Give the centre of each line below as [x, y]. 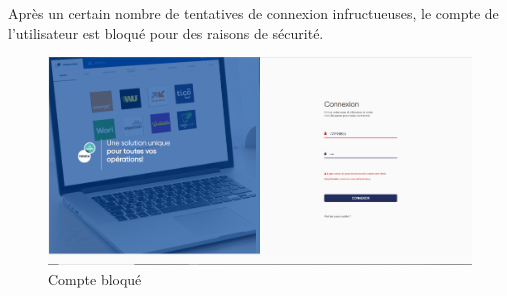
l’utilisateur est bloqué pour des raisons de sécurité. [166, 32]
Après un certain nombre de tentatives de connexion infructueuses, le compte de [253, 13]
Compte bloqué [95, 278]
